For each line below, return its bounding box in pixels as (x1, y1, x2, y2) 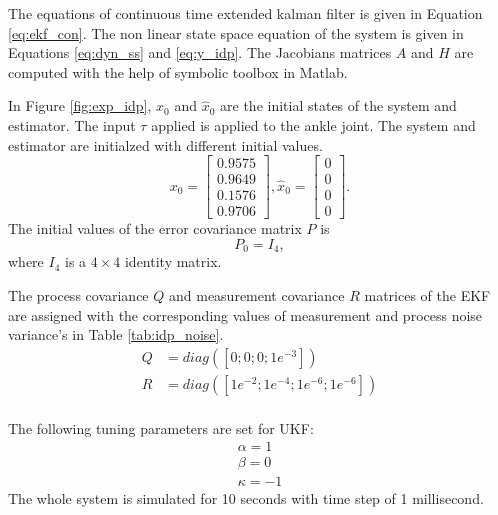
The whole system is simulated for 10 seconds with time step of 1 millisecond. (8, 488, 484, 509)
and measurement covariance (168, 284, 345, 305)
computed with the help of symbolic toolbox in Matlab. (8, 61, 348, 82)
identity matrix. (124, 251, 222, 272)
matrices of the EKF (364, 284, 491, 305)
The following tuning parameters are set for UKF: (8, 417, 314, 438)
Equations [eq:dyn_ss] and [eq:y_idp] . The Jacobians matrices (8, 42, 392, 63)
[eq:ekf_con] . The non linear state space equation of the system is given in (8, 22, 464, 43)
